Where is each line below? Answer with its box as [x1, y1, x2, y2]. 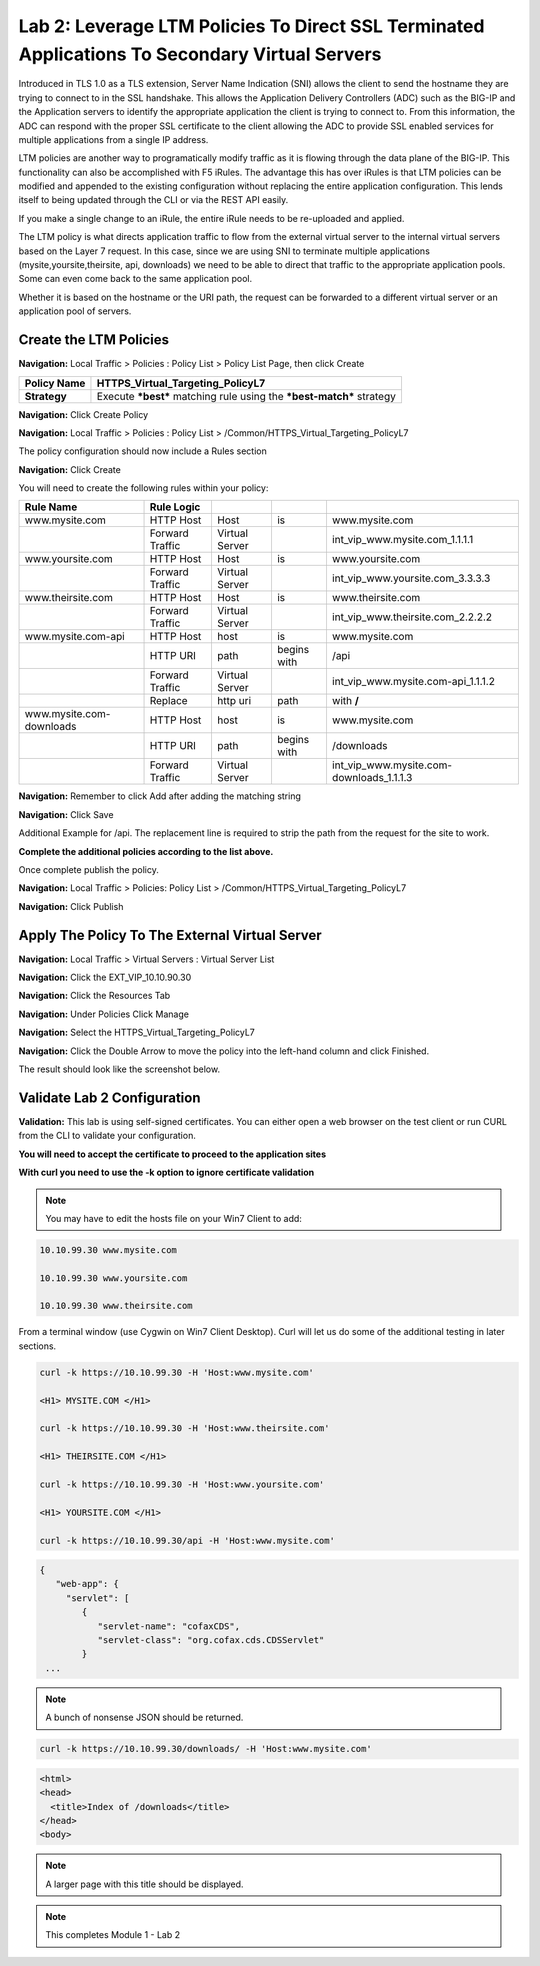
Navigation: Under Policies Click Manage [18, 1008, 190, 1020]
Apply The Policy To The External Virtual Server [18, 926, 322, 944]
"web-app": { [55, 1578, 120, 1590]
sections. [18, 1340, 57, 1352]
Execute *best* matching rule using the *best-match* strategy [96, 389, 397, 403]
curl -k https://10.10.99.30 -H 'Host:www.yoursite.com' [39, 1478, 325, 1490]
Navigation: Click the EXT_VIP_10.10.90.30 [18, 971, 192, 984]
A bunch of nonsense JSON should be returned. [45, 1711, 244, 1724]
